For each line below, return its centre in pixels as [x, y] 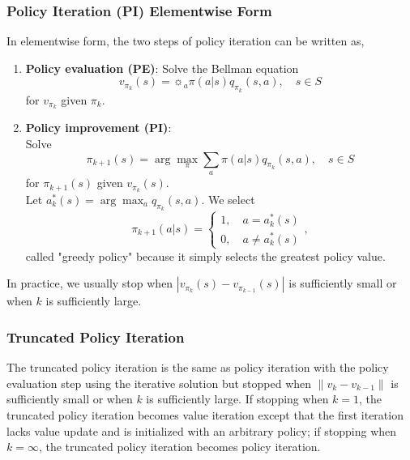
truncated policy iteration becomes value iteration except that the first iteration [205, 415]
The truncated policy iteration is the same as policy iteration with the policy [198, 367]
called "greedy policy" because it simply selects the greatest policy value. [205, 256]
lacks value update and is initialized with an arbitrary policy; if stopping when [202, 430]
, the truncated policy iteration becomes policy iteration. [179, 447]
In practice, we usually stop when [90, 283]
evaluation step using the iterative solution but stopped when [159, 383]
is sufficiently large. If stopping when [237, 399]
